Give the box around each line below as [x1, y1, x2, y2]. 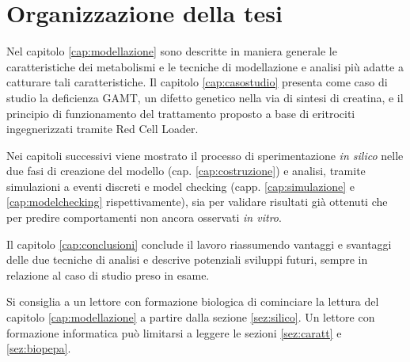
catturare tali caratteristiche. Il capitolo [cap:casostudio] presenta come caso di [6, 74, 388, 90]
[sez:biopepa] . [6, 340, 71, 356]
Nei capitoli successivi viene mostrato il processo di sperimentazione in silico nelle [6, 147, 404, 163]
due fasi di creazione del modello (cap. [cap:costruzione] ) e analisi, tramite [6, 162, 366, 179]
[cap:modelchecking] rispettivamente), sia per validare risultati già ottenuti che [6, 193, 388, 210]
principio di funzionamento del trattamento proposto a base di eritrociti [6, 105, 355, 121]
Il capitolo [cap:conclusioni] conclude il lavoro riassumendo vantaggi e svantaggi [6, 235, 392, 252]
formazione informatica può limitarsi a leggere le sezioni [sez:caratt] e [6, 324, 342, 341]
